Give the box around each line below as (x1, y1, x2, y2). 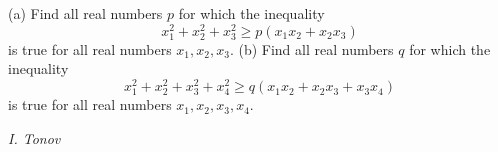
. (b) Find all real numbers (229, 38, 394, 59)
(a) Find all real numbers (8, 3, 163, 23)
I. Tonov (8, 127, 61, 148)
